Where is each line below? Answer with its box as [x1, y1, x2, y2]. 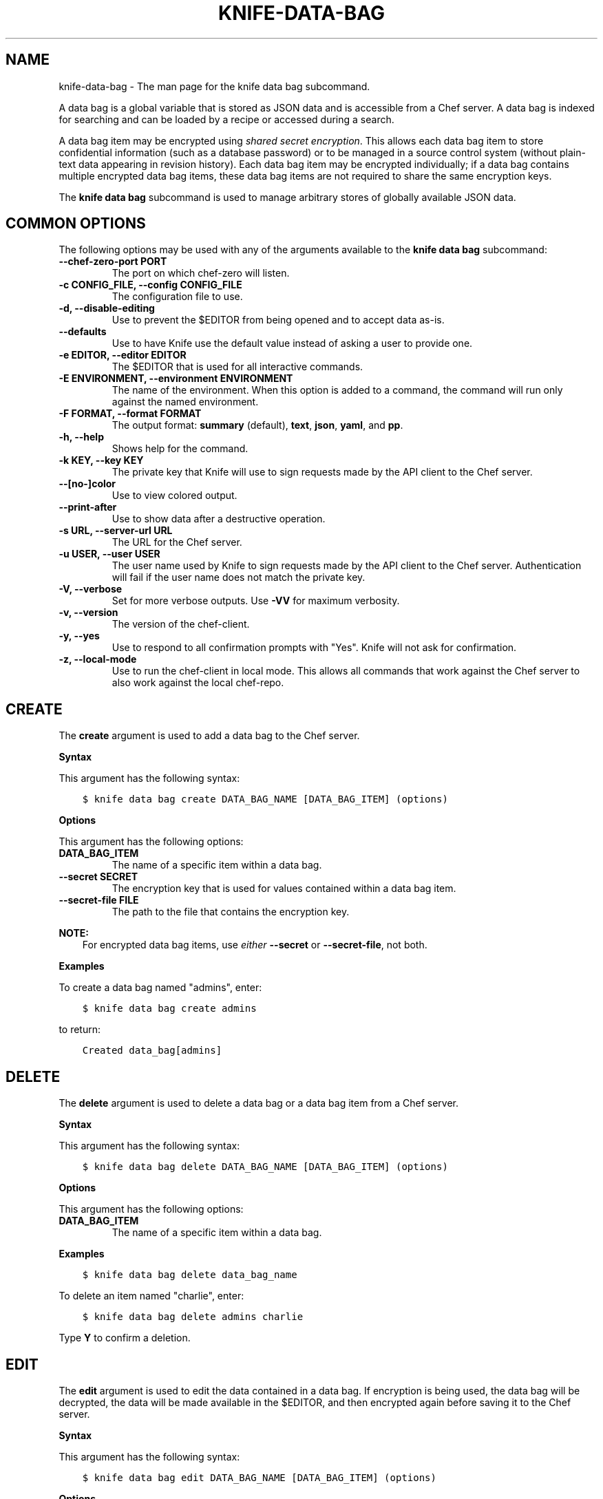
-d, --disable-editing [59, 302, 155, 315]
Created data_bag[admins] [82, 1045, 222, 1056]
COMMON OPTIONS [6, 215, 146, 233]
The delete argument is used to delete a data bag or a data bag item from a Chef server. [59, 1097, 459, 1109]
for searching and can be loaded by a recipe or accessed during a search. [59, 113, 394, 125]
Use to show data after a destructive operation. [112, 513, 326, 525]
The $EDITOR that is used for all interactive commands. [112, 361, 363, 373]
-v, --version [59, 606, 118, 619]
